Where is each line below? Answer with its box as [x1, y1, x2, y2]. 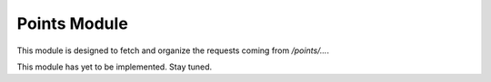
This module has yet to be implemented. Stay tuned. [16, 61, 213, 72]
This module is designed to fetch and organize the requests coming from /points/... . [16, 45, 330, 56]
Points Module [16, 14, 129, 33]
